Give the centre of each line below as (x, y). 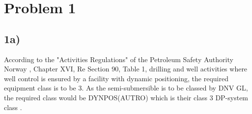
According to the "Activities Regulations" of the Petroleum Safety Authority (119, 59)
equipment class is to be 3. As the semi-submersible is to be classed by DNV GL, (126, 88)
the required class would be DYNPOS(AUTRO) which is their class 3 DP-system (126, 97)
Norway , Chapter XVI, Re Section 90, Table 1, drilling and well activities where (126, 69)
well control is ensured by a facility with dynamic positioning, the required (116, 78)
